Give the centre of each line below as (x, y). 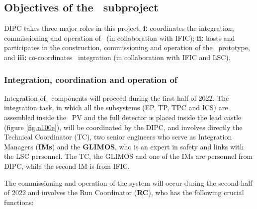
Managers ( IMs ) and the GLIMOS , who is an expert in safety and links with (124, 146)
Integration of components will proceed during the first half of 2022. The (117, 98)
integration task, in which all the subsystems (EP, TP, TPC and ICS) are (116, 107)
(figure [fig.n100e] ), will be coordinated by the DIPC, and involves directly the (123, 127)
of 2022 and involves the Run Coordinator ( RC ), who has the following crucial (124, 192)
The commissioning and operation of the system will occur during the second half (128, 182)
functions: (19, 202)
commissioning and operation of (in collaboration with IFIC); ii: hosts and (120, 37)
